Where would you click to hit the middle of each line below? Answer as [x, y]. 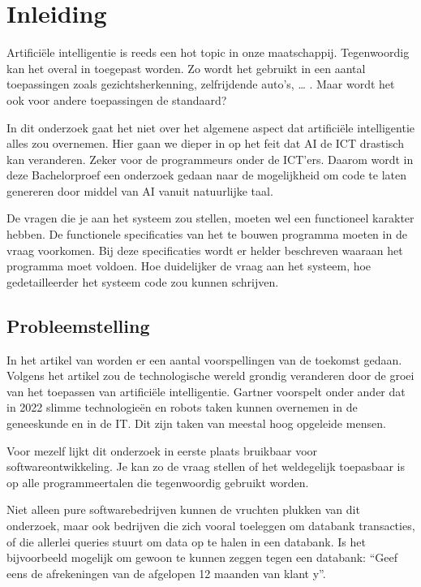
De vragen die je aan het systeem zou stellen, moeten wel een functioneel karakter [210, 218]
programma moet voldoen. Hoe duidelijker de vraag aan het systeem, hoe [189, 266]
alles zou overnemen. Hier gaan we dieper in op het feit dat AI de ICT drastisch [205, 143]
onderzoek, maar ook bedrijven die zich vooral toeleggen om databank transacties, [211, 525]
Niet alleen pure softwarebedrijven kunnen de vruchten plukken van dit [183, 509]
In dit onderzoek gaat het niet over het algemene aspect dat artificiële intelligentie [210, 127]
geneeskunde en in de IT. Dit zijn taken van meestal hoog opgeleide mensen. [196, 423]
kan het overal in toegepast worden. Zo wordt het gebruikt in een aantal [186, 68]
